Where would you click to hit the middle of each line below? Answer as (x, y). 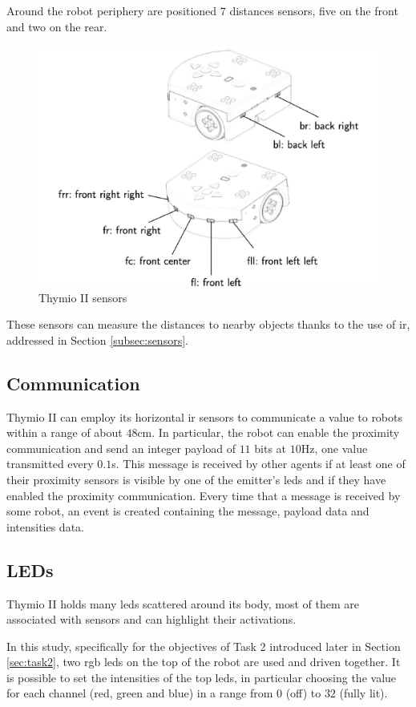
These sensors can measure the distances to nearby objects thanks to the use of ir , (208, 324)
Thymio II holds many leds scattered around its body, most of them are (183, 603)
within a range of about (65, 432)
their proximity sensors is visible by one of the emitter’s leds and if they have (196, 479)
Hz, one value (334, 448)
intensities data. (45, 526)
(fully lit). (363, 693)
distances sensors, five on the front (314, 10)
